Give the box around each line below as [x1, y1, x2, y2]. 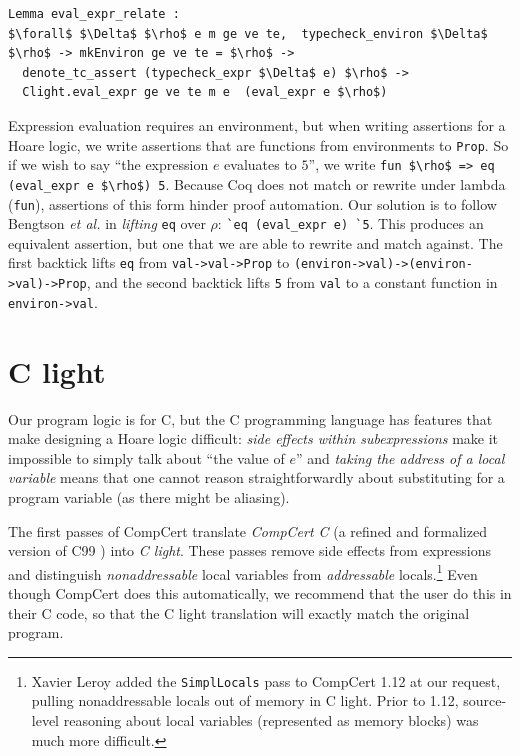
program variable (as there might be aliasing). [8, 486, 290, 507]
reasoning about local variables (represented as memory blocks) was [63, 709, 479, 730]
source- [463, 690, 507, 711]
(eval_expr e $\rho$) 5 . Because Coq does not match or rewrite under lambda [8, 173, 506, 194]
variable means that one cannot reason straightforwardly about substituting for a [8, 467, 505, 488]
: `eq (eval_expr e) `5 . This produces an [217, 213, 484, 234]
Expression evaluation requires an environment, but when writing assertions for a [8, 114, 506, 135]
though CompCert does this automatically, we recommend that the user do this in [8, 582, 512, 603]
